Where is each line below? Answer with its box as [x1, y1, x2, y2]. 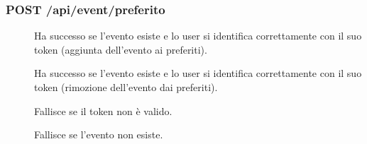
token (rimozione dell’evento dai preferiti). [34, 80, 218, 94]
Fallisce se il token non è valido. [34, 103, 172, 118]
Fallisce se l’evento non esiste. [34, 127, 163, 142]
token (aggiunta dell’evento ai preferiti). [34, 42, 207, 56]
